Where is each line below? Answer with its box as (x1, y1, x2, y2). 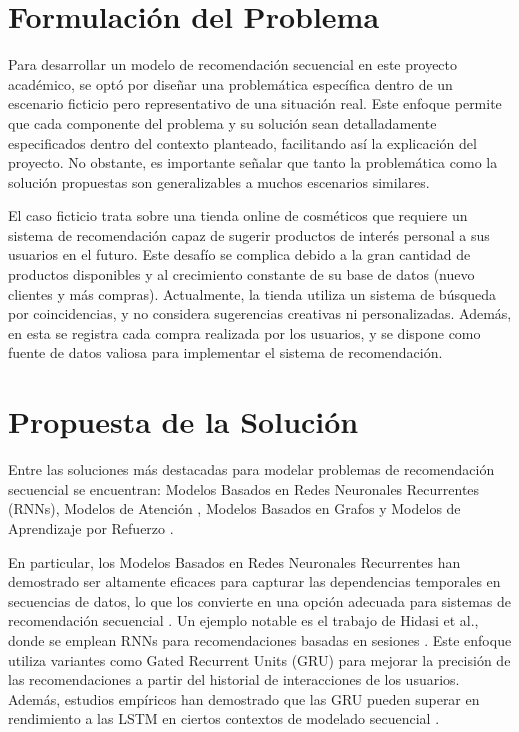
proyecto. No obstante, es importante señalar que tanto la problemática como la (8, 152, 498, 173)
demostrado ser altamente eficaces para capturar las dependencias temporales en (8, 571, 501, 592)
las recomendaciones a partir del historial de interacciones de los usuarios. (8, 669, 460, 690)
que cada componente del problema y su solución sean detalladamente (8, 112, 437, 133)
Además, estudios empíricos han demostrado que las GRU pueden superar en (8, 688, 480, 709)
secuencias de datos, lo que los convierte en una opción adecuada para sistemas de (8, 590, 512, 611)
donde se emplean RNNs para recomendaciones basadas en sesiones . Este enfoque (8, 629, 512, 650)
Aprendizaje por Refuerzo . (8, 517, 174, 538)
